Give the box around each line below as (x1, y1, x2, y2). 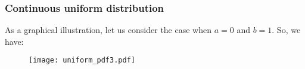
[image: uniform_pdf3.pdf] (29, 56, 135, 65)
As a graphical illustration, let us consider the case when (5, 24, 211, 36)
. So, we (272, 24, 301, 36)
